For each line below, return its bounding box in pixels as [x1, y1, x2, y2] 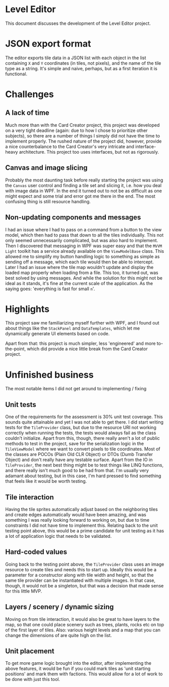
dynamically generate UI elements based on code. [5, 331, 110, 337]
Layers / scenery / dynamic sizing [5, 603, 114, 611]
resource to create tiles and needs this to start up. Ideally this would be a [5, 566, 157, 572]
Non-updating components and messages [5, 213, 141, 222]
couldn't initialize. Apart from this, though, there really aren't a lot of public [5, 435, 160, 441]
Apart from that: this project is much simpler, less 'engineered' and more [5, 340, 156, 347]
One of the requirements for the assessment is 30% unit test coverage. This [5, 414, 163, 420]
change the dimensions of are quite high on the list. [5, 632, 112, 638]
